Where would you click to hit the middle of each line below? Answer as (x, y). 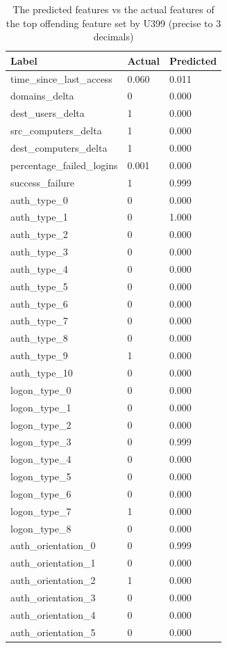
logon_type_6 (41, 493)
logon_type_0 (41, 389)
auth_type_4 (39, 268)
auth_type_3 (39, 252)
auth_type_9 (39, 355)
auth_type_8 (39, 338)
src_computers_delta (56, 131)
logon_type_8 (41, 528)
